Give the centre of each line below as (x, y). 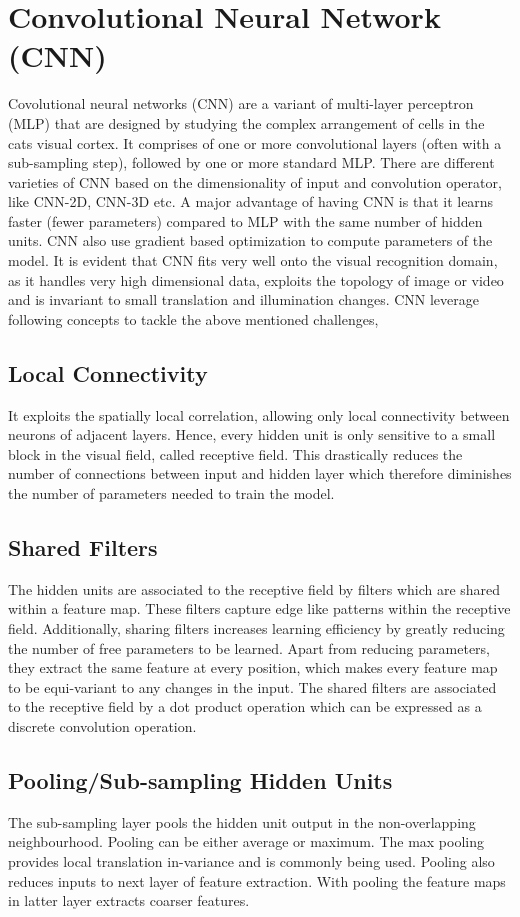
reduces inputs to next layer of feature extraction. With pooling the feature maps (257, 880)
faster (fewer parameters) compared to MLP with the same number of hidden (245, 220)
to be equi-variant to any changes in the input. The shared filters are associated (252, 686)
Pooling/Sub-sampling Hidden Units (200, 779)
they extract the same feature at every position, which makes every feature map (253, 667)
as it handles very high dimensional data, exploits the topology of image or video (256, 279)
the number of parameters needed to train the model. (171, 493)
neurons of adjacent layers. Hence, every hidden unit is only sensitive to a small (252, 434)
